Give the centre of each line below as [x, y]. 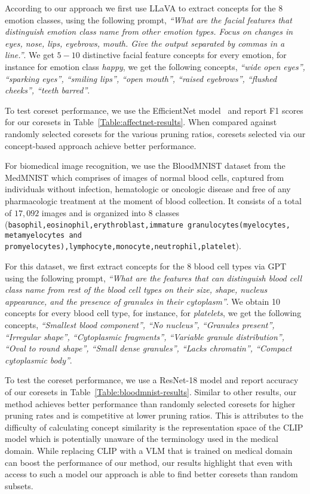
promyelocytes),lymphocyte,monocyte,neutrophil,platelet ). [123, 246]
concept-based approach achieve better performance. [101, 145]
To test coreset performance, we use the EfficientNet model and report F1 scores [154, 110]
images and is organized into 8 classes [111, 212]
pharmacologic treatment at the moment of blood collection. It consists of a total [153, 200]
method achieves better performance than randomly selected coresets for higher [150, 403]
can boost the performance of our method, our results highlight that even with [149, 462]
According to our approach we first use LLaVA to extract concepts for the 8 [144, 8]
